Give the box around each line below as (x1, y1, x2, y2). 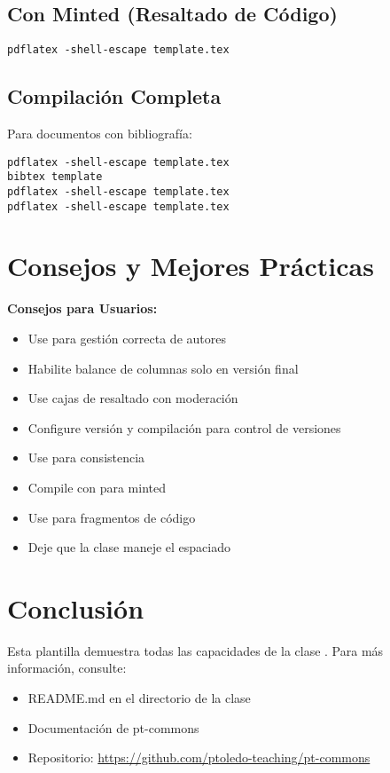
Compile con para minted (27, 477, 167, 496)
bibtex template (7, 170, 103, 184)
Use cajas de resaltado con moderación (27, 389, 238, 407)
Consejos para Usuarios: (7, 299, 158, 318)
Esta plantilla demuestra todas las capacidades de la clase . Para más (7, 641, 384, 659)
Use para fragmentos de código (27, 508, 196, 526)
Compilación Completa (7, 83, 222, 110)
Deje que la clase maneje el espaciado (27, 538, 230, 556)
